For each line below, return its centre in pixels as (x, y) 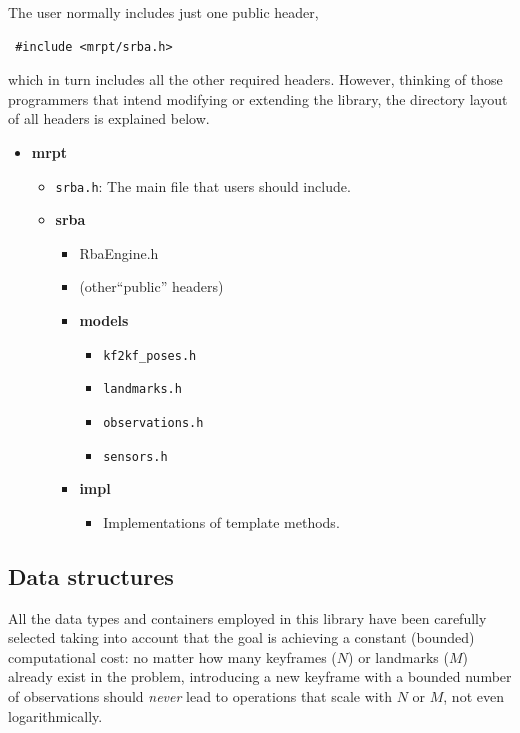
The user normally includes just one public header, (163, 12)
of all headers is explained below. (109, 118)
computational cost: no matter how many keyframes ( (172, 656)
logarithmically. (55, 715)
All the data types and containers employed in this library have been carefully (247, 617)
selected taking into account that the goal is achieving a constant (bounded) (241, 637)
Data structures (91, 575)
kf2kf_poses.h (150, 355)
